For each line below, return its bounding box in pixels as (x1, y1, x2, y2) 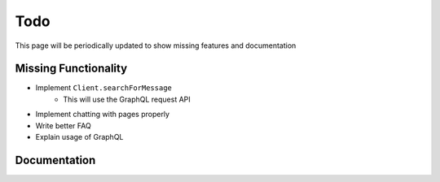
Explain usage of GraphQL (35, 132, 124, 142)
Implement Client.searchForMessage (35, 83, 173, 93)
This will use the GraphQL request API (63, 94, 191, 104)
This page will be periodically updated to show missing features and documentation (15, 41, 297, 50)
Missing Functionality (15, 62, 128, 76)
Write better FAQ (35, 120, 91, 130)
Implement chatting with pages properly (35, 110, 170, 119)
